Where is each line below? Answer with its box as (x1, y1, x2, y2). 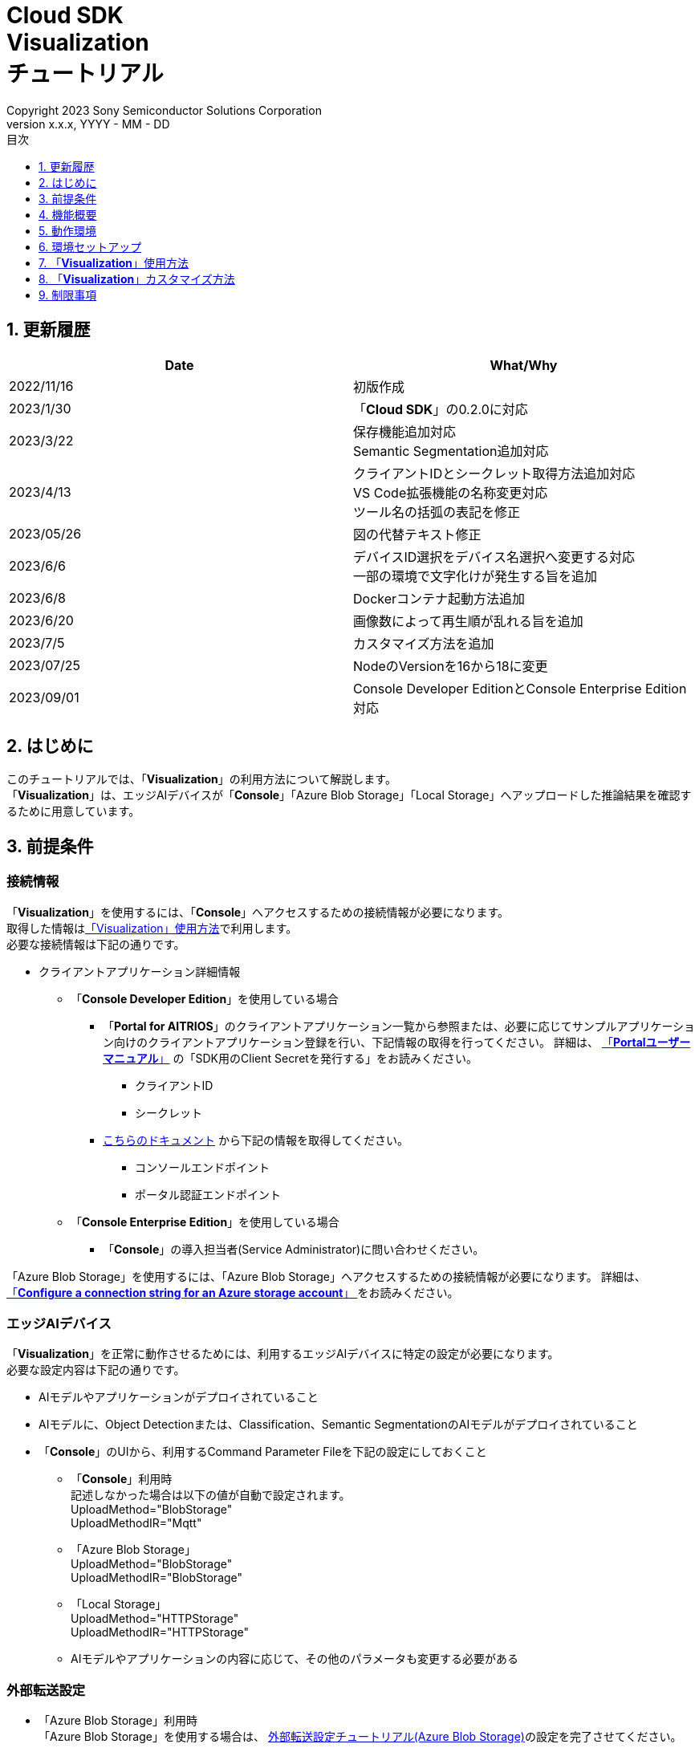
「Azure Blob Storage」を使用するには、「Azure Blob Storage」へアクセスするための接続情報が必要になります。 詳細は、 (6, 1269, 646, 1283)
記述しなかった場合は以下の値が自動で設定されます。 (71, 1488, 351, 1502)
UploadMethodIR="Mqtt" (71, 1516, 202, 1531)
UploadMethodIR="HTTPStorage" (71, 1625, 249, 1640)
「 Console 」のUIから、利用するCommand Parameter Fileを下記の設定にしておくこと (39, 1445, 487, 1459)
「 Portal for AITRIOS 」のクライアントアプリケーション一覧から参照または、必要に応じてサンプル (103, 1018, 617, 1033)
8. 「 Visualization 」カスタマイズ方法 (39, 271, 235, 286)
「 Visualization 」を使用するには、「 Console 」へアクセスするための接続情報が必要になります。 (6, 904, 510, 919)
